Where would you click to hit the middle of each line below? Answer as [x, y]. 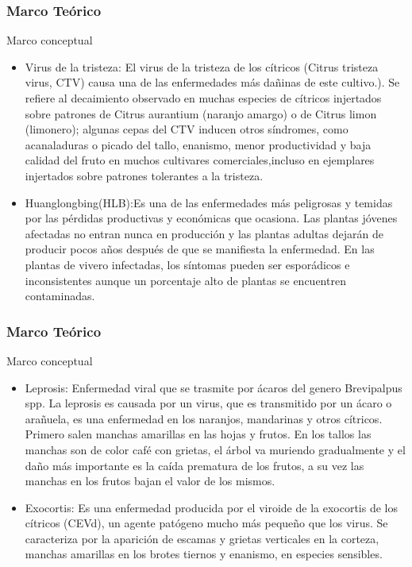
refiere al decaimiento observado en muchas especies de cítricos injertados [203, 98]
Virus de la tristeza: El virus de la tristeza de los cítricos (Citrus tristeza [202, 66]
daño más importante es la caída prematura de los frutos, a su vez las [194, 465]
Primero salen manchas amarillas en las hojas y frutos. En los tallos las [198, 434]
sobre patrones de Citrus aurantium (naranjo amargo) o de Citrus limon [201, 113]
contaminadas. [60, 296]
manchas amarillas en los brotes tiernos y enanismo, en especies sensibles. [204, 554]
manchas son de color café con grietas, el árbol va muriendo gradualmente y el [215, 449]
